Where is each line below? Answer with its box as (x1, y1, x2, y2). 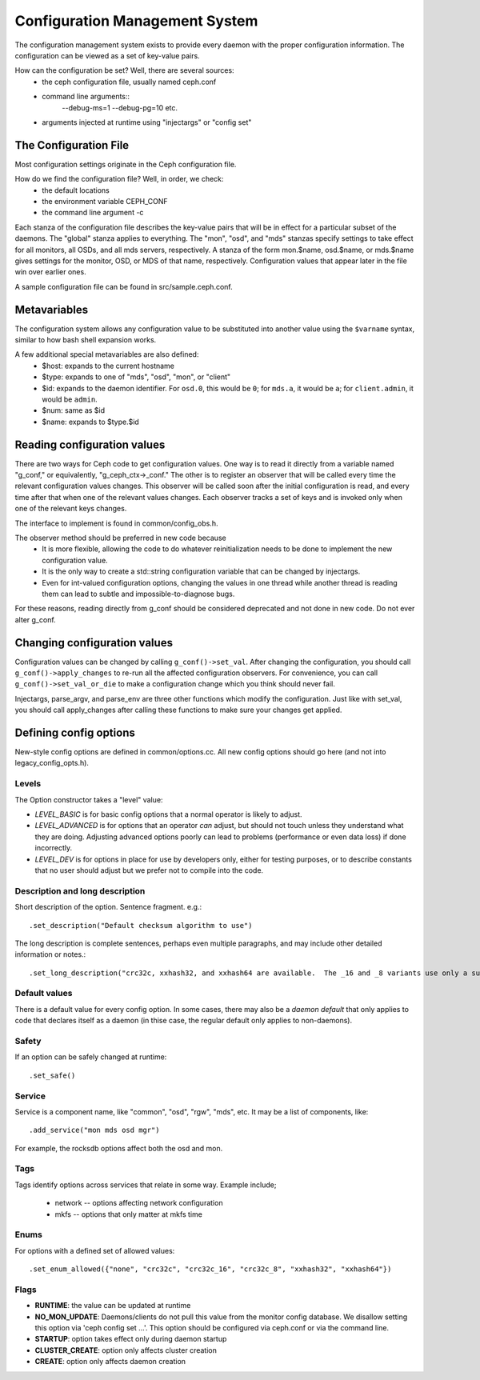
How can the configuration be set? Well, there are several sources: (14, 66, 235, 75)
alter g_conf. (14, 614, 56, 624)
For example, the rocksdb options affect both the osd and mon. (14, 1143, 223, 1153)
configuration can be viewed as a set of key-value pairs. (14, 50, 200, 60)
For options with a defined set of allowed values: (14, 1246, 175, 1255)
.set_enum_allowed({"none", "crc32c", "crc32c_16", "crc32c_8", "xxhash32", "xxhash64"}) (29, 1265, 392, 1274)
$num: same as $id (42, 406, 106, 415)
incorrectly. (34, 843, 73, 853)
